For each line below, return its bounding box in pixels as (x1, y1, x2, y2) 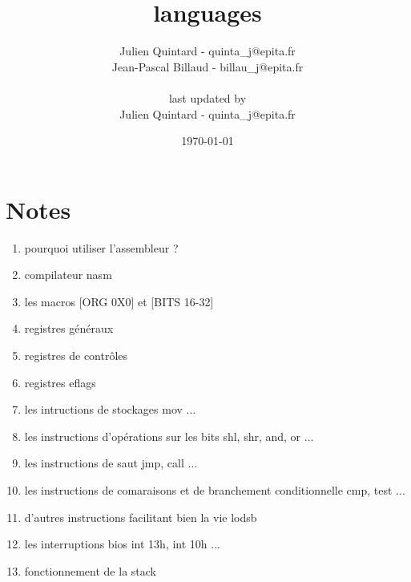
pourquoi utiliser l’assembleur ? (24, 239, 179, 256)
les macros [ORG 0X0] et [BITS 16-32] (24, 293, 214, 309)
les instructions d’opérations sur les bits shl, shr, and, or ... (24, 427, 314, 444)
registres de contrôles (24, 347, 128, 363)
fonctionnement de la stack (24, 562, 156, 579)
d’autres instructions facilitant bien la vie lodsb (24, 508, 257, 525)
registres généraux (24, 320, 114, 337)
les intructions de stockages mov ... (24, 401, 196, 418)
